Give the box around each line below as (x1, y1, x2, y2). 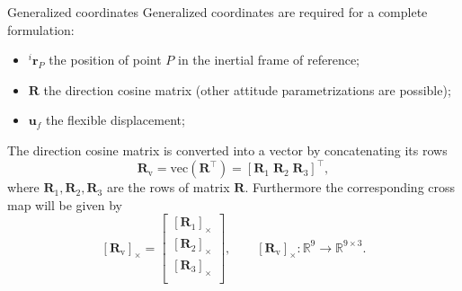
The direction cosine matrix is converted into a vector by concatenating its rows (7, 140, 448, 159)
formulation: (7, 20, 75, 39)
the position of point (49, 50, 162, 69)
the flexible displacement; (46, 110, 185, 129)
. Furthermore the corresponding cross (244, 178, 456, 197)
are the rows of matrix (106, 178, 230, 197)
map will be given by (7, 195, 122, 214)
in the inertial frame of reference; (178, 50, 360, 69)
